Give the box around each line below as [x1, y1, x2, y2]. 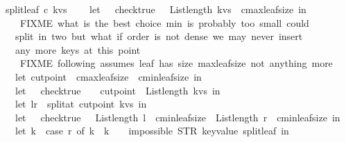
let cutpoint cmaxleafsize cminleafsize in [15, 69, 202, 83]
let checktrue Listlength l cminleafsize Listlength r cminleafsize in [15, 110, 340, 124]
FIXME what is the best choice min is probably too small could [19, 15, 309, 30]
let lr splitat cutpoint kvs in [15, 97, 147, 111]
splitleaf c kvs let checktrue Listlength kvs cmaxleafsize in [6, 2, 306, 16]
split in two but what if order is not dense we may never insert [15, 29, 303, 43]
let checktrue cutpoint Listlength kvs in [15, 83, 220, 97]
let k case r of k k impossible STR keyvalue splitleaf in [15, 123, 289, 138]
